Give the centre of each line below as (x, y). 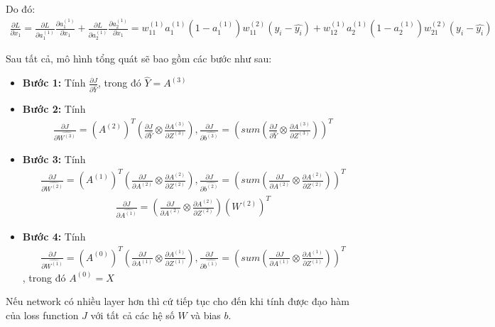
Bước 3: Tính (54, 159)
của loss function (42, 315)
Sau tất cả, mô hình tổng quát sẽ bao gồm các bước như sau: (139, 59)
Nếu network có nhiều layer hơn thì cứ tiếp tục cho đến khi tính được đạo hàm (178, 301)
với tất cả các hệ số (132, 315)
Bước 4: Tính (54, 237)
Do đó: (21, 9)
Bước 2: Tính (54, 109)
